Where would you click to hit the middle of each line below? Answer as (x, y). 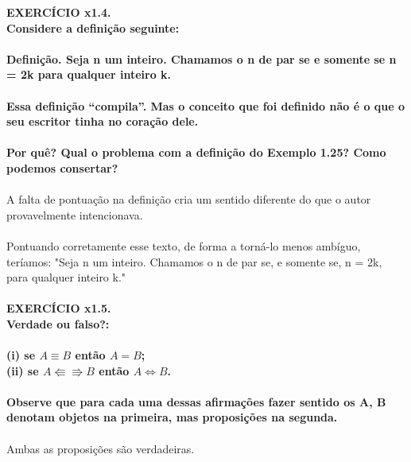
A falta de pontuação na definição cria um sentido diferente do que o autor (189, 199)
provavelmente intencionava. (75, 214)
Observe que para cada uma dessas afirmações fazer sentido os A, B (196, 401)
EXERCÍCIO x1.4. (59, 12)
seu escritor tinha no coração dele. (103, 121)
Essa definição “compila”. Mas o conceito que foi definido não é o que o (206, 105)
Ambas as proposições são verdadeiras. (101, 448)
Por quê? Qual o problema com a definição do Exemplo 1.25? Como (196, 152)
